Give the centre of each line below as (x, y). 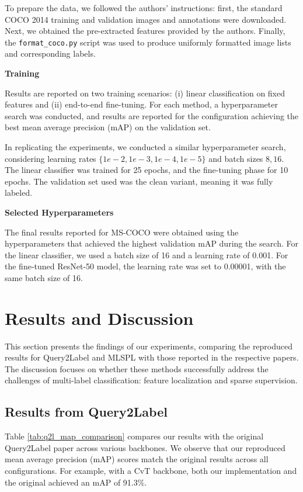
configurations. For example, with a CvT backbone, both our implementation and (151, 471)
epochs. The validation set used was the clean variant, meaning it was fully (139, 181)
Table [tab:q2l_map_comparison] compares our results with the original (134, 436)
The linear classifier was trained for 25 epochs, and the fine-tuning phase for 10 (147, 170)
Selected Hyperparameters (59, 212)
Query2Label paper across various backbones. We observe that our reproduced (145, 447)
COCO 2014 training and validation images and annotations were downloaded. (146, 19)
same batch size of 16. (44, 277)
